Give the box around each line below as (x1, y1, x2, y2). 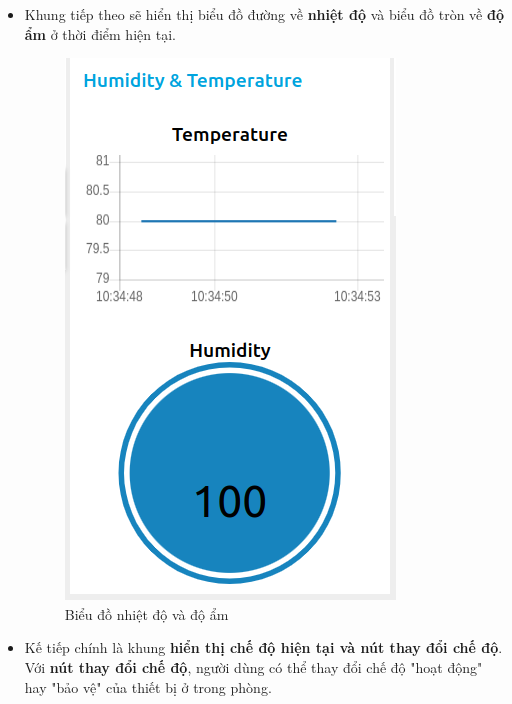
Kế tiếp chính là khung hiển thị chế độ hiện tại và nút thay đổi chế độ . (24, 637, 503, 658)
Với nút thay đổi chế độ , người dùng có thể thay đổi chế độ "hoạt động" (24, 656, 483, 677)
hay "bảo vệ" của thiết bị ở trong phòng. (24, 676, 272, 697)
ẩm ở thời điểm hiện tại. (24, 23, 176, 44)
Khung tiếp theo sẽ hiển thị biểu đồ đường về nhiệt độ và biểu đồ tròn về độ (24, 4, 504, 24)
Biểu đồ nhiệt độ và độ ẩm (64, 603, 229, 624)
